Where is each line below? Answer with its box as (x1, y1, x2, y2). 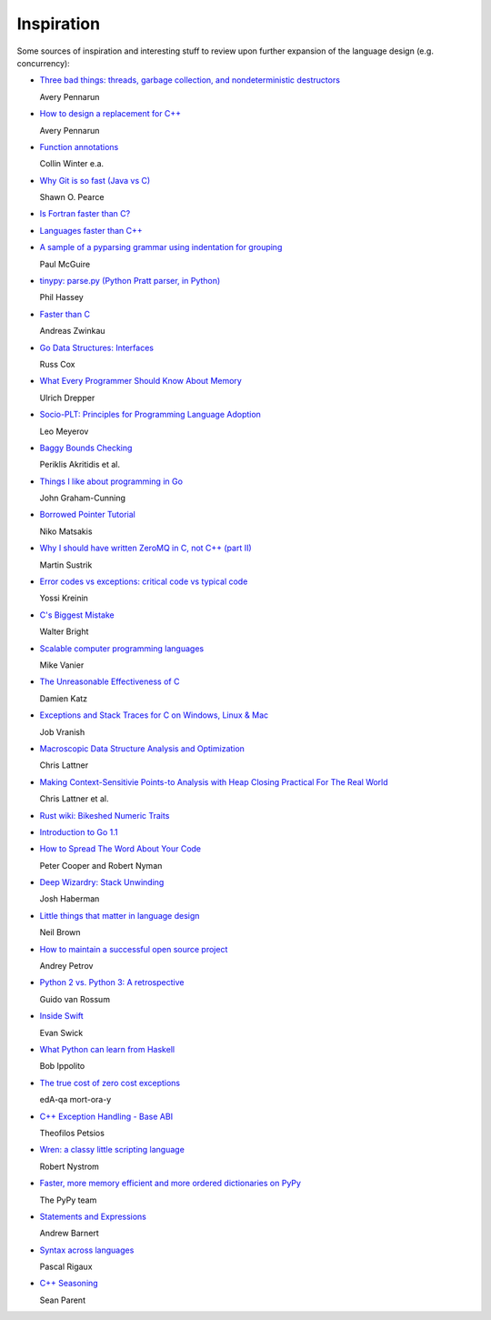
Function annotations (39, 141, 119, 152)
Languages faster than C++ (39, 225, 143, 236)
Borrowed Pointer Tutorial (39, 509, 136, 520)
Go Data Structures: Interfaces (39, 342, 155, 353)
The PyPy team (39, 1194, 97, 1205)
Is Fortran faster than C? (39, 208, 131, 219)
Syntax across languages (39, 1244, 135, 1255)
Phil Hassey (39, 292, 84, 303)
